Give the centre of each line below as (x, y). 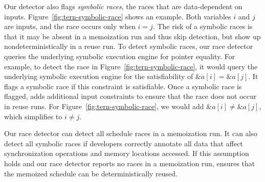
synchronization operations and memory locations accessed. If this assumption (127, 153)
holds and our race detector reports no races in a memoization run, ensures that (130, 163)
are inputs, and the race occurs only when (70, 26)
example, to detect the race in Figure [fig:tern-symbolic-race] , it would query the (131, 66)
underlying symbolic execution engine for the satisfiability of (99, 76)
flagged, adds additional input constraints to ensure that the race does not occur (130, 96)
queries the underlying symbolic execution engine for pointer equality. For (120, 56)
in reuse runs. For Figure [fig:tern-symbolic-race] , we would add (104, 106)
